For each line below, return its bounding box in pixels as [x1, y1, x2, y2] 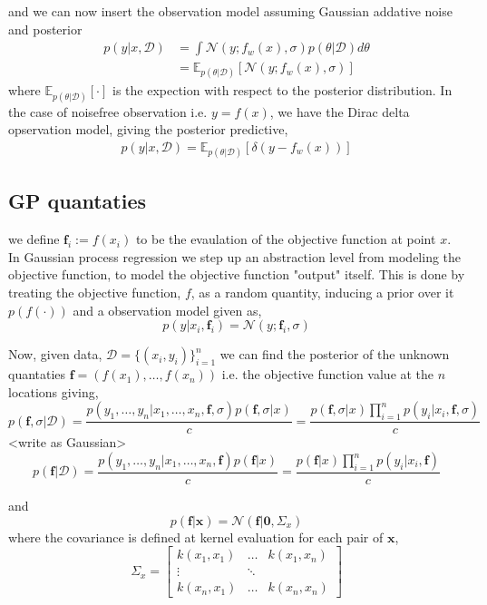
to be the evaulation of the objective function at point [135, 229, 436, 249]
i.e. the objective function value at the [221, 365, 434, 384]
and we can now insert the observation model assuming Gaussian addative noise [8, 2, 453, 20]
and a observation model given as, [73, 300, 262, 319]
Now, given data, [8, 345, 102, 364]
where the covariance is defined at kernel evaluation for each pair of [8, 527, 384, 546]
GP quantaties [8, 187, 146, 215]
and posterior [8, 19, 83, 38]
